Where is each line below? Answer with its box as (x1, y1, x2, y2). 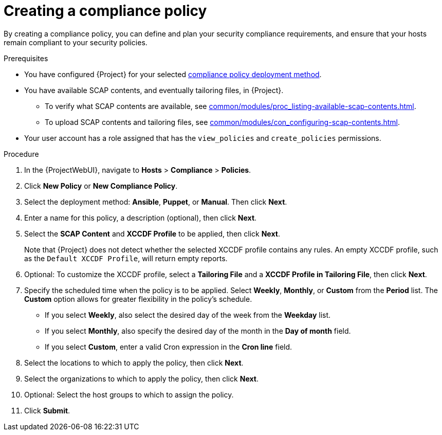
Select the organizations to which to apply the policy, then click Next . (24, 374, 259, 383)
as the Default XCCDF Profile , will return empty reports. (24, 253, 228, 263)
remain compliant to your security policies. (4, 38, 148, 47)
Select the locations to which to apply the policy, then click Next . (24, 358, 244, 367)
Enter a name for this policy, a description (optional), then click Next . (24, 213, 257, 222)
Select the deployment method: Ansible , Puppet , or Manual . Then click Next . (24, 197, 287, 206)
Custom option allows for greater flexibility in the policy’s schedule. (24, 294, 252, 303)
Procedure (4, 149, 39, 158)
